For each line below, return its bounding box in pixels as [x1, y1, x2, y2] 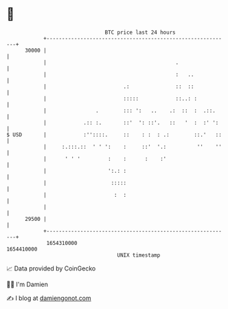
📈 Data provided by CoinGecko [6, 264, 96, 273]
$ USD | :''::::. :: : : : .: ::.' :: [6, 131, 223, 138]
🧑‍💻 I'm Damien [6, 280, 49, 288]
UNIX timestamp [117, 251, 161, 259]
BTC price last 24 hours [104, 29, 176, 36]
